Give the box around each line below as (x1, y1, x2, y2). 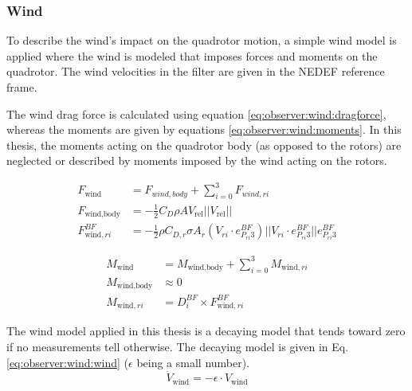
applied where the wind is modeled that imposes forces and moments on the (6, 47, 378, 64)
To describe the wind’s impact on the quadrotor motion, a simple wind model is (6, 32, 397, 49)
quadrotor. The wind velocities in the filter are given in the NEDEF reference (6, 63, 385, 80)
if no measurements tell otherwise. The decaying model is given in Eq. (6, 338, 349, 354)
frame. (6, 79, 37, 95)
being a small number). (136, 354, 250, 370)
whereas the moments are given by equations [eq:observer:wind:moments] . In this (6, 121, 402, 138)
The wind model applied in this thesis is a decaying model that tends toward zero (6, 323, 406, 339)
